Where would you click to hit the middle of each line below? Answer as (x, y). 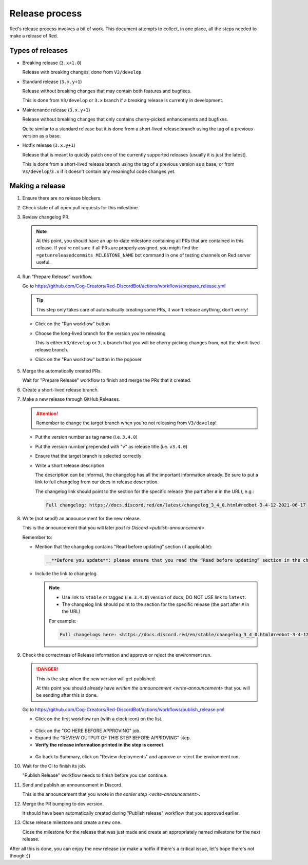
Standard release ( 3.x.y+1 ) (52, 82)
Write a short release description (70, 465)
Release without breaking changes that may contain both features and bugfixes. (107, 91)
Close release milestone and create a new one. (72, 822)
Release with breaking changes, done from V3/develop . (83, 72)
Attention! (47, 414)
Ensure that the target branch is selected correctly (88, 456)
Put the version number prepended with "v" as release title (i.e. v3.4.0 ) (111, 446)
